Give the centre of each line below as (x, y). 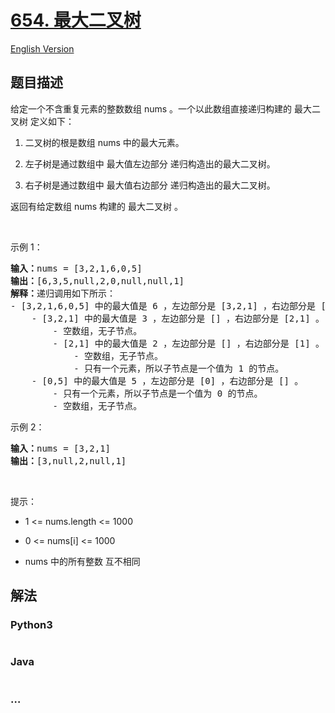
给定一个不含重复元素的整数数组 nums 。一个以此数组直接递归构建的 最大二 (166, 108)
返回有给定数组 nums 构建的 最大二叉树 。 (96, 206)
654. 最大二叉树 (76, 20)
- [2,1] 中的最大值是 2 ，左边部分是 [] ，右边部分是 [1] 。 (188, 343)
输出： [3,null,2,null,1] (68, 460)
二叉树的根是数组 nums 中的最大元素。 (104, 142)
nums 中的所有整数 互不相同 (82, 561)
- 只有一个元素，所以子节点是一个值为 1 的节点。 (179, 368)
